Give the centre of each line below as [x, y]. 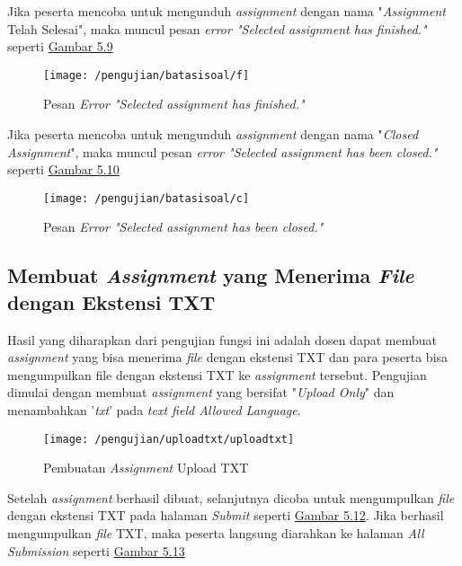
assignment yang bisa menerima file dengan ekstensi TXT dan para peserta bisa [228, 357]
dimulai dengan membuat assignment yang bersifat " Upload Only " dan [201, 392]
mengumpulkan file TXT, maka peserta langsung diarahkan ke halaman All [216, 533]
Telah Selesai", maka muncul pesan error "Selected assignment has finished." [217, 28]
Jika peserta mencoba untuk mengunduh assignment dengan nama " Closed [213, 134]
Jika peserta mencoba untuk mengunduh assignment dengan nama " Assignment [227, 11]
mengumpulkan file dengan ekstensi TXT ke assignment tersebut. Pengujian [217, 374]
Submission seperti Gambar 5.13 [96, 550]
